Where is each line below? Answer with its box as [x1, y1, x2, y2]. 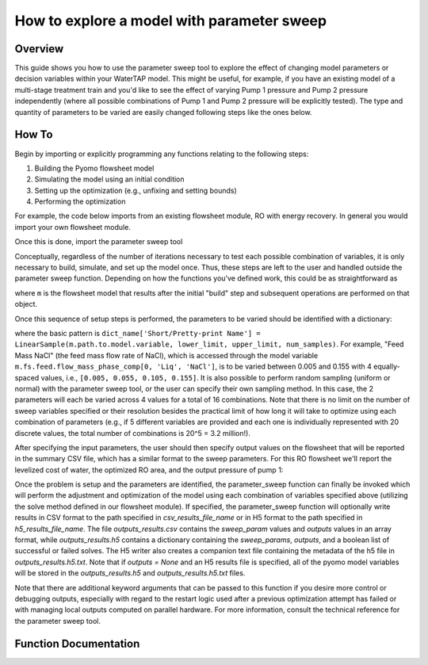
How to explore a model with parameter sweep [14, 12, 327, 29]
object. [14, 300, 38, 309]
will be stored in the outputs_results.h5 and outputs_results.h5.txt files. [14, 568, 246, 578]
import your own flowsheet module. [14, 222, 131, 231]
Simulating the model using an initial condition [34, 174, 185, 184]
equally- [373, 361, 400, 372]
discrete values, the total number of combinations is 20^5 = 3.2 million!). [14, 428, 251, 438]
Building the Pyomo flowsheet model [34, 163, 155, 173]
